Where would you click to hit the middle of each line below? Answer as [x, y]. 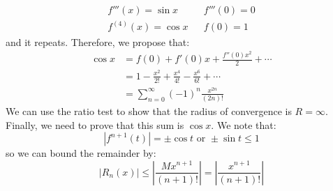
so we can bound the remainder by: [81, 153]
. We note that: [244, 124]
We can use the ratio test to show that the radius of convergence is [149, 111]
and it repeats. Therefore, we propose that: [98, 41]
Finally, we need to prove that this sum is [95, 124]
